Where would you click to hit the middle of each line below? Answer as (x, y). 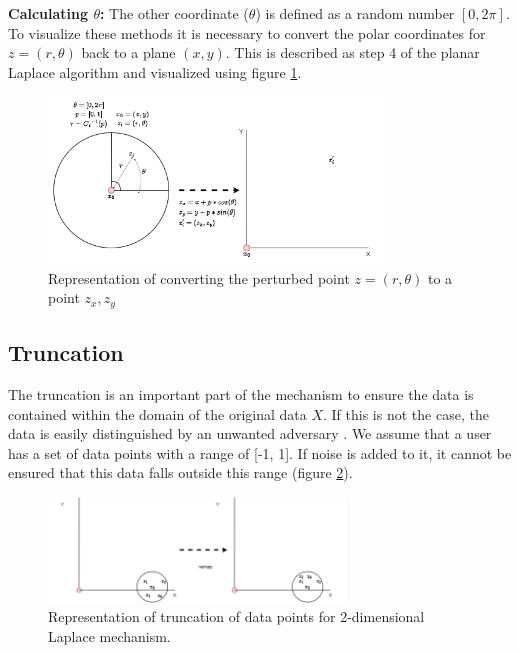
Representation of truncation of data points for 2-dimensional (236, 616)
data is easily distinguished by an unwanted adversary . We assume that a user (250, 433)
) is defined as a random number (355, 13)
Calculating (48, 13)
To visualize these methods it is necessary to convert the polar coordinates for (247, 32)
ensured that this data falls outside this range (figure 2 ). (180, 472)
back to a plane (128, 52)
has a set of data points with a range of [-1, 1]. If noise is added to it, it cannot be (260, 452)
